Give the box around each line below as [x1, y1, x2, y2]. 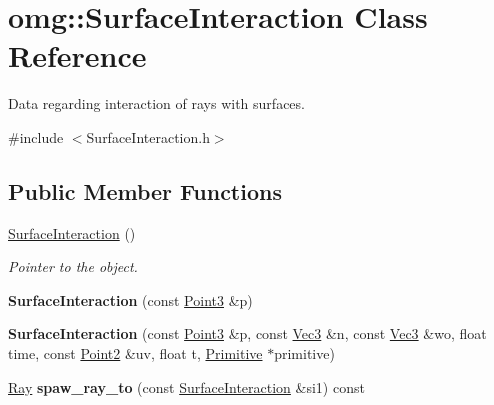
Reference [8, 35, 147, 76]
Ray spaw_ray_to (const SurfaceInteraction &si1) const [8, 376, 365, 397]
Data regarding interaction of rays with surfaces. [8, 93, 305, 114]
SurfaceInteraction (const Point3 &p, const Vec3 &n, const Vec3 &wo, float [8, 323, 487, 344]
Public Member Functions [8, 175, 282, 206]
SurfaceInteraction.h [86, 126, 210, 147]
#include [8, 126, 64, 147]
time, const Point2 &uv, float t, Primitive [8, 343, 263, 364]
